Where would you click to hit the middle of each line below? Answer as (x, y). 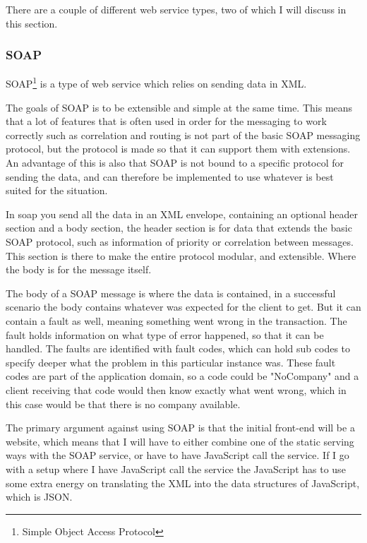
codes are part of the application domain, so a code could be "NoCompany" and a (182, 376)
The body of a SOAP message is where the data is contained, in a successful (171, 293)
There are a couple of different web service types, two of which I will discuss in (176, 9)
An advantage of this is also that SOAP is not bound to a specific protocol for (175, 163)
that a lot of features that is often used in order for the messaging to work (166, 121)
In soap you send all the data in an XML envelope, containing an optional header (182, 214)
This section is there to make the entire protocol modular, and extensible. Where (181, 255)
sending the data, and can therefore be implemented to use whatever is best (170, 176)
